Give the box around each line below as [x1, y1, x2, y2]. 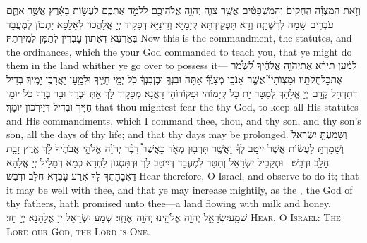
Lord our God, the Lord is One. [6, 223, 150, 238]
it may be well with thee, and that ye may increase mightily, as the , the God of [6, 182, 353, 197]
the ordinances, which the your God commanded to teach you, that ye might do [6, 44, 352, 58]
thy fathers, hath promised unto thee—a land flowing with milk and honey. [6, 196, 331, 211]
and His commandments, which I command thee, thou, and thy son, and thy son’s [6, 113, 361, 127]
